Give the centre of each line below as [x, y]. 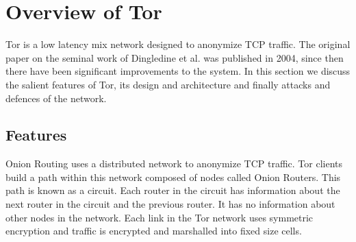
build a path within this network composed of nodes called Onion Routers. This [173, 177]
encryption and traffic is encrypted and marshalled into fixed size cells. [154, 231]
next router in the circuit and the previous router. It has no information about [170, 204]
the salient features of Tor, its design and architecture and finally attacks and [168, 84]
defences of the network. [56, 98]
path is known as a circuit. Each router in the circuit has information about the [173, 190]
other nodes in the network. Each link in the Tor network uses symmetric [160, 217]
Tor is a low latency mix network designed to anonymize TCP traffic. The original [178, 44]
